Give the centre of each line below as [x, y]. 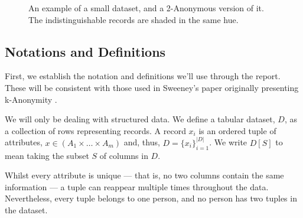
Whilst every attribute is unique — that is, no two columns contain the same [144, 175]
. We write [228, 142]
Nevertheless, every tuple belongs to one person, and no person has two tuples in [151, 198]
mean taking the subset [47, 155]
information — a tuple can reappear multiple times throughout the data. [137, 186]
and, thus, [142, 142]
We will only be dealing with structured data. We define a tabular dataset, [140, 119]
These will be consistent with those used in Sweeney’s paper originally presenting [152, 87]
